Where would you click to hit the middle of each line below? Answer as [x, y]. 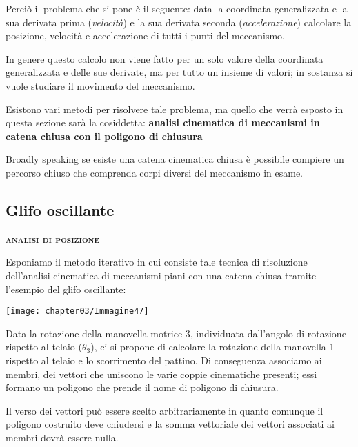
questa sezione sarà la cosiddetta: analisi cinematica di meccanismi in [163, 122]
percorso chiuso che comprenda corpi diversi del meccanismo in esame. [155, 172]
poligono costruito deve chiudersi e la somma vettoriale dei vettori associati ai [170, 424]
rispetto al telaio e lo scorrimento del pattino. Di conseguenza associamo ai [164, 360]
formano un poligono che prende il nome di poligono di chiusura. [142, 387]
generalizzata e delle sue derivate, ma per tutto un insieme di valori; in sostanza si [179, 72]
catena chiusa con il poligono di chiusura [104, 136]
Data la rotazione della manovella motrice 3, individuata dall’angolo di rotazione [176, 333]
